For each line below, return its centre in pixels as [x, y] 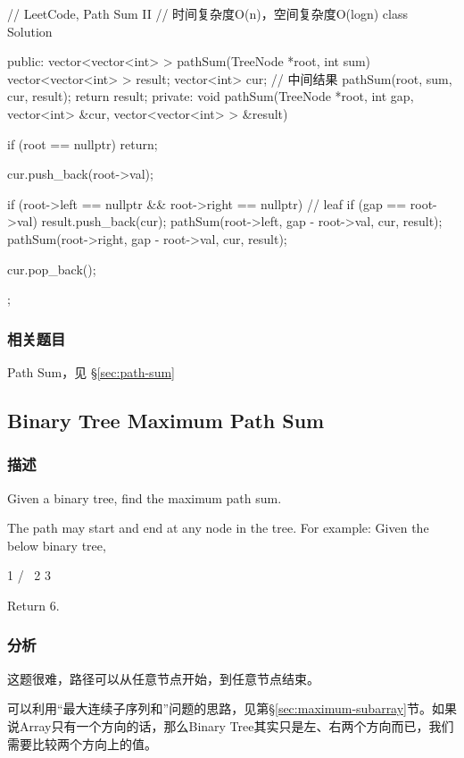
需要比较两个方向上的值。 [82, 743]
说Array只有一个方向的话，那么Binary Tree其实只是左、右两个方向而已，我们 [231, 725]
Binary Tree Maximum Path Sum [166, 420]
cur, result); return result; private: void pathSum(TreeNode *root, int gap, [211, 96]
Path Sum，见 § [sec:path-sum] [91, 371]
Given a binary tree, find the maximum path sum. [145, 497]
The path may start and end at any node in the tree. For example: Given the [218, 528]
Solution [30, 31]
